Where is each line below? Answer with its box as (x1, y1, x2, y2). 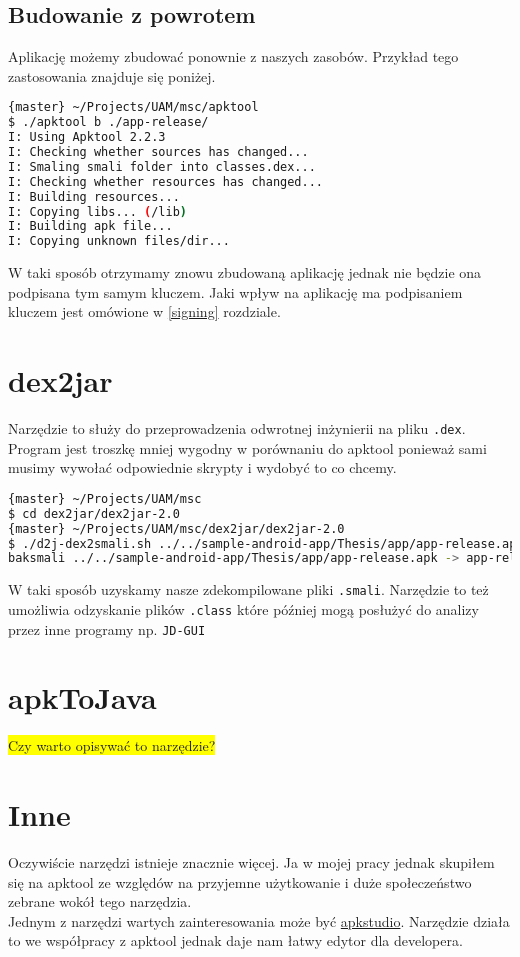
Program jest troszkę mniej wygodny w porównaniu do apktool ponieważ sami (8, 437, 487, 458)
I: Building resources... (8, 189, 180, 204)
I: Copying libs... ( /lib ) (8, 204, 188, 219)
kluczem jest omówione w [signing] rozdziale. (8, 301, 281, 322)
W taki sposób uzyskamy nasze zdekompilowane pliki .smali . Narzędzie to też (8, 579, 489, 600)
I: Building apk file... (8, 219, 173, 234)
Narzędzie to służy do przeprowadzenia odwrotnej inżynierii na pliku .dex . (8, 418, 466, 439)
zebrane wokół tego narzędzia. (8, 891, 192, 912)
